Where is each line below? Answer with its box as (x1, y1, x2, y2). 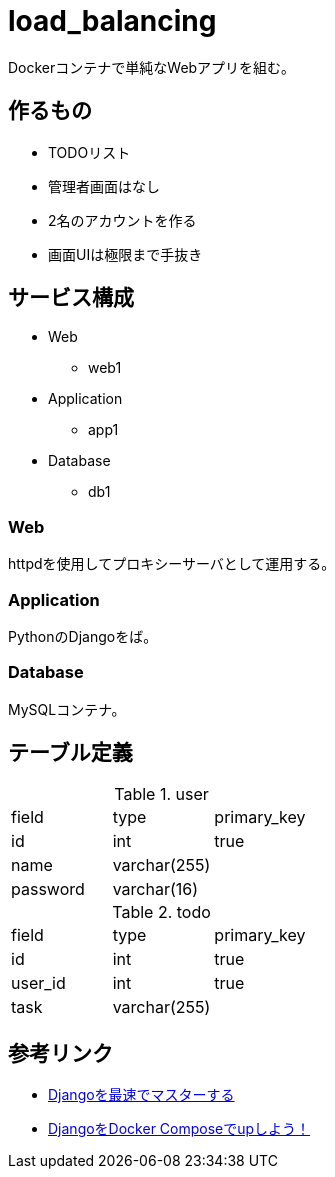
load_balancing (8, 4, 217, 38)
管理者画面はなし (48, 177, 160, 195)
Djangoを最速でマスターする (48, 1086, 235, 1104)
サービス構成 (8, 285, 134, 311)
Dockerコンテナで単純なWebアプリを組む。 (8, 58, 296, 76)
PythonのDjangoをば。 (8, 627, 158, 645)
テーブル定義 (8, 740, 133, 766)
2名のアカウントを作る (48, 211, 197, 229)
